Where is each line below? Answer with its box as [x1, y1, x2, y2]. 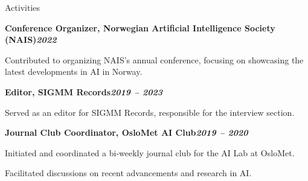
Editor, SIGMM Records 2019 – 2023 [5, 85, 163, 98]
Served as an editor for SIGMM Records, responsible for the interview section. [5, 106, 295, 118]
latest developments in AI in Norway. [5, 65, 143, 78]
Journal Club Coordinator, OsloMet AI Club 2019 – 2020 [5, 126, 248, 139]
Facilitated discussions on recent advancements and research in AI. [5, 167, 252, 179]
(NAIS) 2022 [5, 33, 57, 46]
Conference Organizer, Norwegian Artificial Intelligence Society [5, 21, 275, 34]
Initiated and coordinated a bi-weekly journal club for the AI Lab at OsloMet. [5, 146, 295, 159]
